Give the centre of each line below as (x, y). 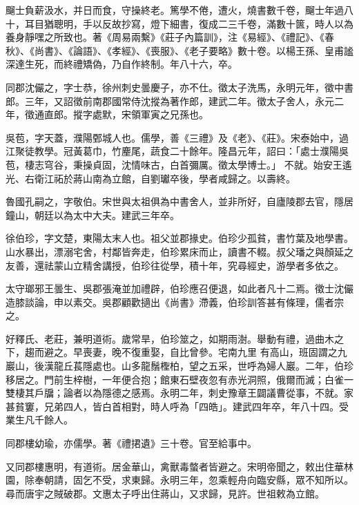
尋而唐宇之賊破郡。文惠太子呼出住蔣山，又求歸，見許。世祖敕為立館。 (165, 493)
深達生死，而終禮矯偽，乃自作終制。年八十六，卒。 (122, 64)
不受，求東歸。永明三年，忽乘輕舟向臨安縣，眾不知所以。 (223, 480)
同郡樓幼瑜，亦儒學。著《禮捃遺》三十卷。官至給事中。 (131, 443)
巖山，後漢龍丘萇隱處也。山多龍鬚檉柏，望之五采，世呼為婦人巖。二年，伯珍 (179, 366)
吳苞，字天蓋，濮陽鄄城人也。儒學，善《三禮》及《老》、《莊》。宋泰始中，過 (177, 137)
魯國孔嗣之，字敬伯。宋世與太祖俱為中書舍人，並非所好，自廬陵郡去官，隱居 (179, 201)
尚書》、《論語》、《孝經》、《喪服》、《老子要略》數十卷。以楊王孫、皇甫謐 (194, 50)
